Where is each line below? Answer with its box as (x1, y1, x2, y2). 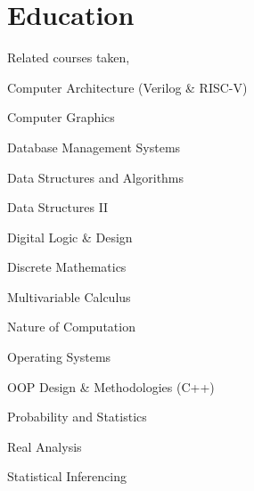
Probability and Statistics (7, 407, 147, 426)
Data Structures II (7, 198, 109, 217)
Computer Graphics (7, 108, 115, 127)
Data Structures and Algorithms (7, 168, 184, 186)
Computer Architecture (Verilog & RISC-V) (7, 78, 248, 96)
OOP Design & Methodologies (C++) (7, 377, 215, 396)
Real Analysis (7, 437, 82, 455)
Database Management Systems (7, 137, 181, 156)
